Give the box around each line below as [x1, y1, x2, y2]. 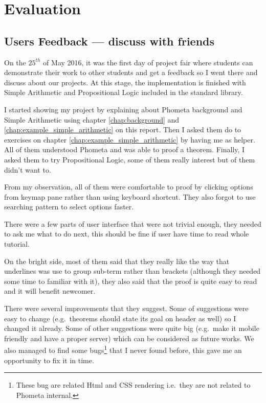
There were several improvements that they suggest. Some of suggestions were [4, 303, 249, 314]
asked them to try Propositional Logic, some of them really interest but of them [4, 154, 255, 164]
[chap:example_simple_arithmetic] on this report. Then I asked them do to [4, 124, 241, 135]
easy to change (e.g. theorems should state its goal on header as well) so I [4, 313, 236, 323]
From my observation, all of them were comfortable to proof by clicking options [4, 181, 253, 192]
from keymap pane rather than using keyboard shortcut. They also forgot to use [4, 191, 256, 202]
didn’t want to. [4, 164, 51, 175]
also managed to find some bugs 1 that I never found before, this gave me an [4, 343, 242, 355]
